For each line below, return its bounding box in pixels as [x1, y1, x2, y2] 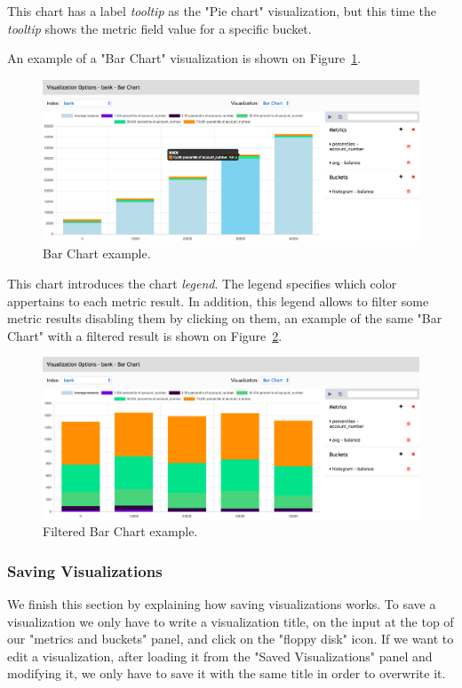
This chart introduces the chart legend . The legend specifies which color [7, 273, 397, 292]
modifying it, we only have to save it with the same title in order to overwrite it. [7, 664, 446, 683]
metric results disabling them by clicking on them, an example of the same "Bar [7, 309, 442, 328]
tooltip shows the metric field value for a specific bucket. [7, 19, 312, 37]
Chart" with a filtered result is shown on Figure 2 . [7, 326, 283, 344]
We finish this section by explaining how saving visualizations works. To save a [7, 595, 436, 613]
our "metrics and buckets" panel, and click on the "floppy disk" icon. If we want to [7, 629, 454, 648]
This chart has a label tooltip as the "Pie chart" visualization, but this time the [7, 2, 437, 20]
